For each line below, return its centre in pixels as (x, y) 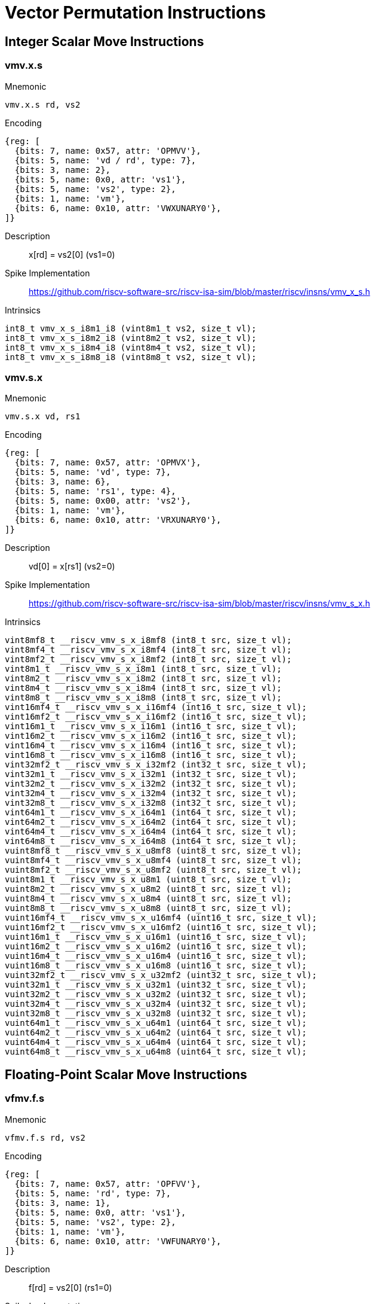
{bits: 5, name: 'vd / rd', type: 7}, (105, 160)
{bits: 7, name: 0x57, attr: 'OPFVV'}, (108, 1183)
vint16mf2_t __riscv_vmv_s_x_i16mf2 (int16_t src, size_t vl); (156, 717)
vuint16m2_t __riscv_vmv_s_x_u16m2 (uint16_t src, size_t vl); (156, 947)
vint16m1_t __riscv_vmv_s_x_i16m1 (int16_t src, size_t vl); (151, 726)
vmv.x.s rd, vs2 (43, 104)
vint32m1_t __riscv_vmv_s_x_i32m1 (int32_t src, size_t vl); (151, 774)
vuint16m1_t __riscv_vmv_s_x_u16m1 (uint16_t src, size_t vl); (156, 937)
